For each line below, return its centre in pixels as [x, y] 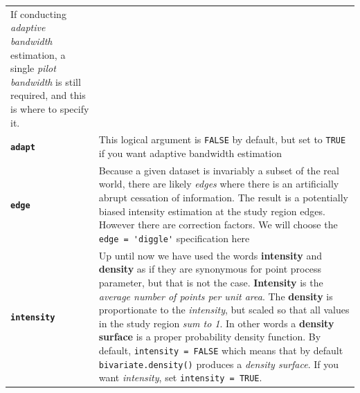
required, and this [48, 95]
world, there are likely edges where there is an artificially [219, 184]
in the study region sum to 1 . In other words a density [216, 323]
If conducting [38, 13]
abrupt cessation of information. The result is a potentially [223, 198]
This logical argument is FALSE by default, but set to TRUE [222, 139]
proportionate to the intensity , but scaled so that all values [224, 310]
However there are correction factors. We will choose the [218, 225]
